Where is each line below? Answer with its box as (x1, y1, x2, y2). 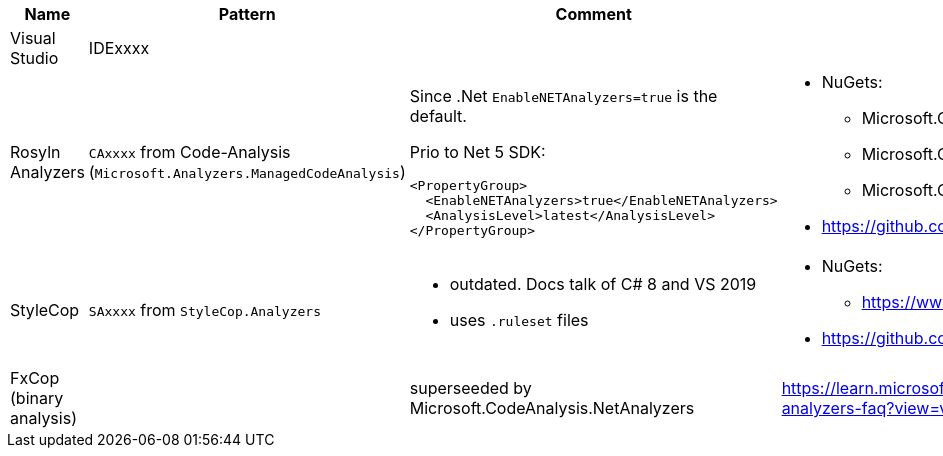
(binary (10, 388, 64, 408)
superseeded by (409, 378, 532, 398)
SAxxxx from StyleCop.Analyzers (88, 300, 321, 320)
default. (409, 106, 467, 126)
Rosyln (10, 142, 61, 162)
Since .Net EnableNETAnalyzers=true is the (409, 86, 718, 106)
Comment (555, 4, 632, 24)
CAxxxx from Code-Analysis (88, 142, 291, 162)
